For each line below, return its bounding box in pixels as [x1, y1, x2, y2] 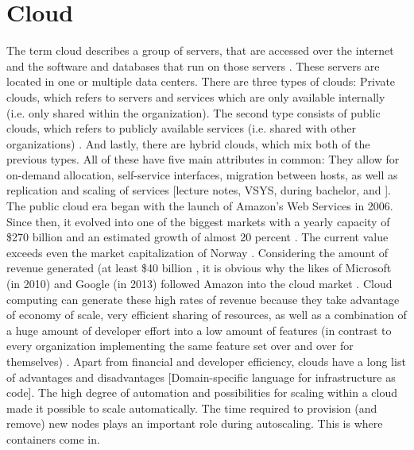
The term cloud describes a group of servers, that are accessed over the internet [6, 42, 394, 59]
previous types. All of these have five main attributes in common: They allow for [6, 151, 400, 167]
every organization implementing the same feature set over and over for [6, 337, 354, 354]
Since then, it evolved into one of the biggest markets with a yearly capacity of [6, 213, 390, 229]
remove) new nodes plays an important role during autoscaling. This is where [6, 415, 383, 432]
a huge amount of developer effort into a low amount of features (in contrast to [6, 321, 392, 338]
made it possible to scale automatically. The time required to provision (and [6, 399, 377, 416]
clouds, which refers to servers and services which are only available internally [6, 88, 385, 105]
